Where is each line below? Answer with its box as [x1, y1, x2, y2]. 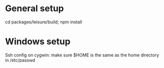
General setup [5, 3, 64, 14]
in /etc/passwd [5, 57, 35, 63]
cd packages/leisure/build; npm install [5, 19, 82, 25]
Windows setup [5, 36, 71, 47]
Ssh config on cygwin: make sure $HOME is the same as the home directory [5, 52, 160, 58]
